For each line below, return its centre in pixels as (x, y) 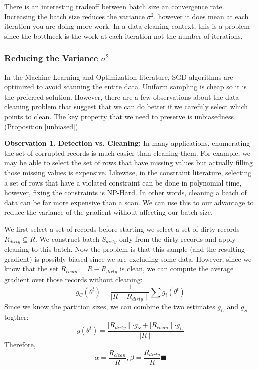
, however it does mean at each (201, 16)
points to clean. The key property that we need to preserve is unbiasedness (119, 116)
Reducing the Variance (51, 58)
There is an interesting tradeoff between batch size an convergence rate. (114, 6)
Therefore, (20, 344)
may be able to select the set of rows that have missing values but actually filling (128, 163)
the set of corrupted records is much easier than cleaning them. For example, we (127, 153)
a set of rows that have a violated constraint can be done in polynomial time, (123, 182)
